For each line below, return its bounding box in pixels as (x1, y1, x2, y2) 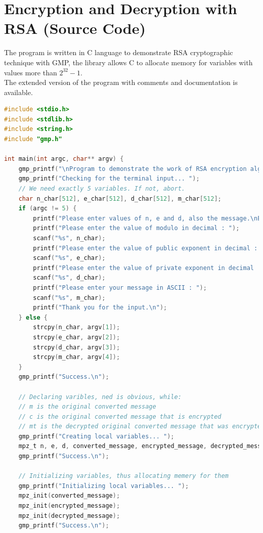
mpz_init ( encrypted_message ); (18, 502, 120, 510)
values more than (4, 67, 57, 77)
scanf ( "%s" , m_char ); (33, 294, 106, 301)
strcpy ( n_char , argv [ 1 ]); (33, 324, 120, 331)
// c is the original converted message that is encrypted (18, 413, 222, 420)
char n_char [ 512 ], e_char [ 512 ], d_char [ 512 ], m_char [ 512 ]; (18, 195, 222, 202)
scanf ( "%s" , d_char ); (33, 274, 106, 282)
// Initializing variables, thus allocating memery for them (18, 472, 229, 480)
